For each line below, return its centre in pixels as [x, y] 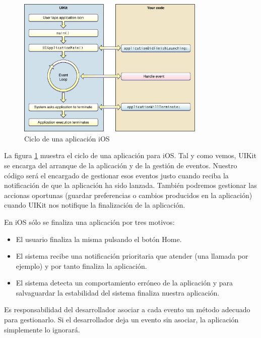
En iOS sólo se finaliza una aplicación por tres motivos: [89, 222]
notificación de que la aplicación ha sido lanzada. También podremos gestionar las [130, 185]
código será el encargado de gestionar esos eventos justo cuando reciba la [116, 175]
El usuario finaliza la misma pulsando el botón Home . [99, 239]
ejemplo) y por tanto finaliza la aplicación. [81, 265]
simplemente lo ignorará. [42, 329]
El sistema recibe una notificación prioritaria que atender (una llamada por [132, 256]
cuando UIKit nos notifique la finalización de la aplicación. [95, 205]
